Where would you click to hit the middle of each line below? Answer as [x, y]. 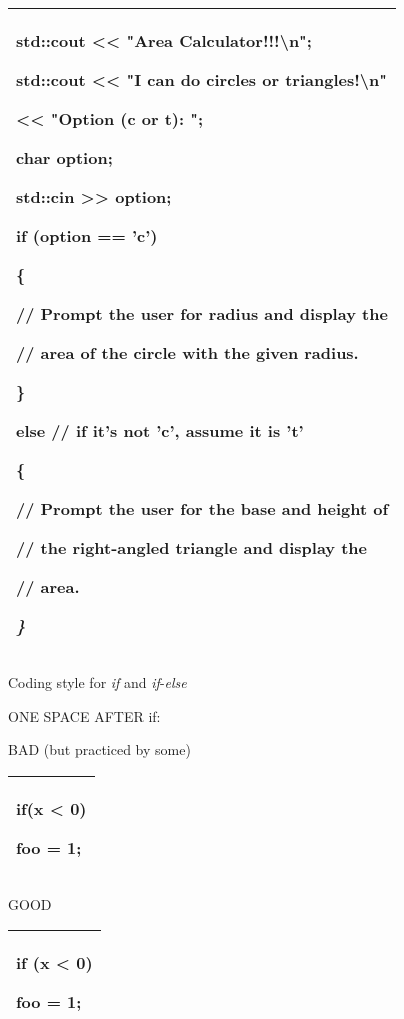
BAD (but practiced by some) [99, 749]
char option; [64, 157]
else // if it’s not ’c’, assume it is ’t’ [160, 430]
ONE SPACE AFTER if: [84, 715]
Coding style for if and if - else [97, 682]
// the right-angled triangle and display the [191, 547]
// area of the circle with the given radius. [187, 352]
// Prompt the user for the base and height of [202, 508]
